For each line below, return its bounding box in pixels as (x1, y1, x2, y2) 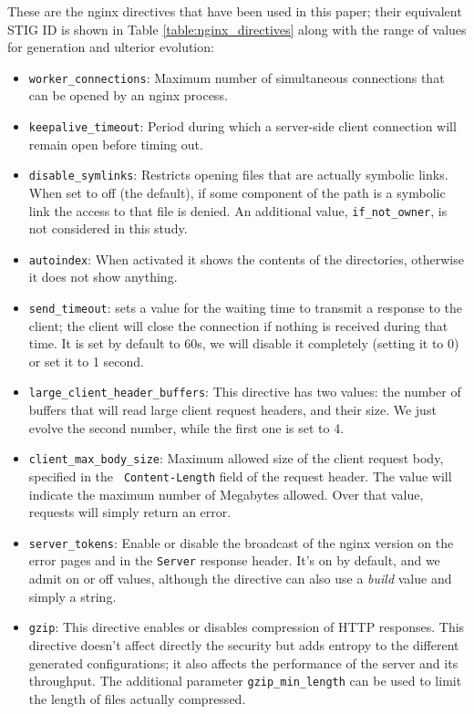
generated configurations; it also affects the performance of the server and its (28, 653, 459, 672)
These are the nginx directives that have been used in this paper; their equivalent (7, 2, 462, 20)
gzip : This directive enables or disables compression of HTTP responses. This (28, 617, 465, 636)
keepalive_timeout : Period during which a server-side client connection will (28, 117, 457, 136)
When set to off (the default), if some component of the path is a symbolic (28, 182, 446, 202)
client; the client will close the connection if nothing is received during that (28, 316, 448, 335)
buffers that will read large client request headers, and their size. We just (28, 400, 437, 419)
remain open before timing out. (28, 134, 203, 153)
